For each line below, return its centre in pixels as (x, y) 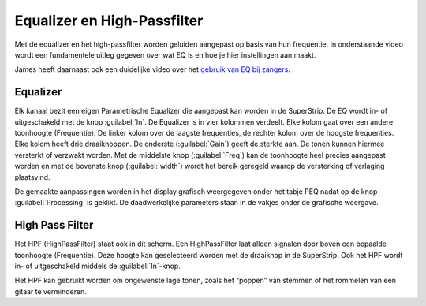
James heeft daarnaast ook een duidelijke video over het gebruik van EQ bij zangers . (153, 69)
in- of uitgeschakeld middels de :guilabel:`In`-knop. (97, 266)
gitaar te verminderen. (50, 291)
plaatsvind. (32, 177)
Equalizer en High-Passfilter (109, 21)
